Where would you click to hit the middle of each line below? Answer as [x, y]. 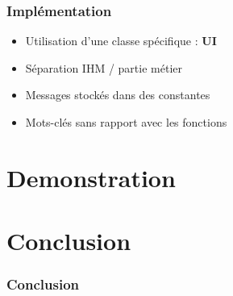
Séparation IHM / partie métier [104, 67]
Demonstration [91, 177]
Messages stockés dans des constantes [118, 95]
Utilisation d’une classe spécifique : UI [121, 41]
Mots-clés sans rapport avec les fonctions [126, 122]
